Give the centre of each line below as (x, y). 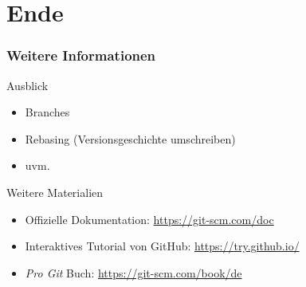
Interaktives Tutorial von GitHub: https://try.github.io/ (162, 246)
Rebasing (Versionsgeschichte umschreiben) (130, 138)
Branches (47, 112)
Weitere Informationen (81, 55)
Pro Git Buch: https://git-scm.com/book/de (133, 272)
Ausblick (27, 85)
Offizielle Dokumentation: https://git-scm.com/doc (149, 219)
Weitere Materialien (55, 192)
